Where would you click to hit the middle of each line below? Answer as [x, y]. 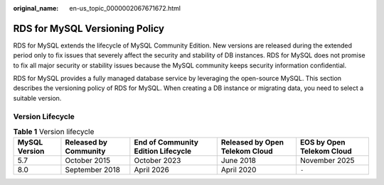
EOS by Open [322, 142]
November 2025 [327, 161]
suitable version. [37, 98]
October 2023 [158, 161]
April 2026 [152, 170]
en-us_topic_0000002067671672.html [125, 8]
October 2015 [87, 161]
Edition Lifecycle [163, 151]
